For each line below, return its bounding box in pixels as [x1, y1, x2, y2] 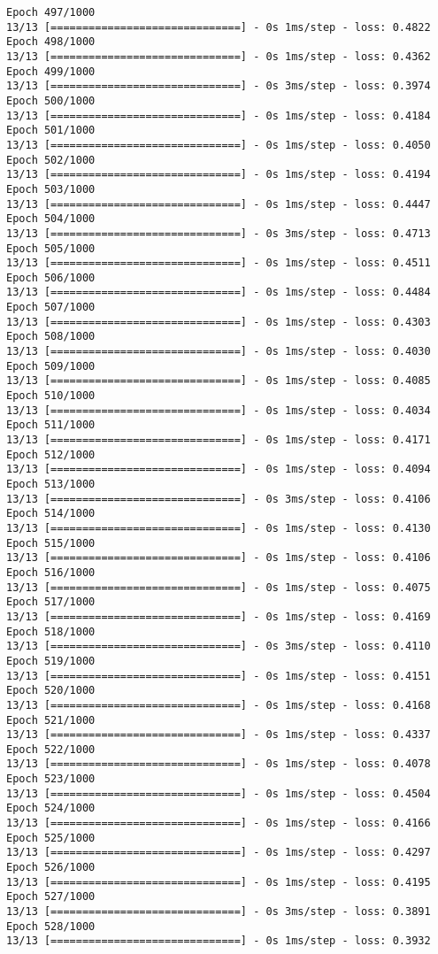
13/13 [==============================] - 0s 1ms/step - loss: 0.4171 [6, 434, 431, 447]
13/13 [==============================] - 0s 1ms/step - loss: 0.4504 [6, 787, 431, 800]
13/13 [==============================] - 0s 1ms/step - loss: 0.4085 [6, 374, 431, 388]
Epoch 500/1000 [6, 94, 96, 107]
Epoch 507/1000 [6, 301, 96, 314]
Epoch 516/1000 [6, 565, 96, 579]
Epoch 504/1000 [6, 212, 96, 226]
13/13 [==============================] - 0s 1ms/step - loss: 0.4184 [6, 109, 431, 122]
